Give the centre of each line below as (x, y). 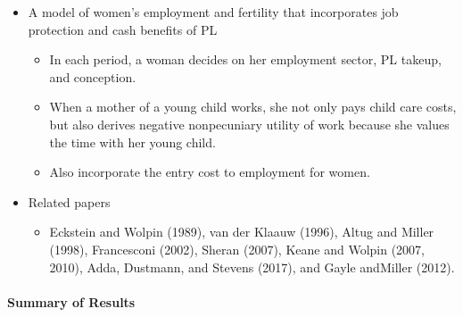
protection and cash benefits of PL (123, 29)
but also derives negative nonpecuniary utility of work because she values (249, 124)
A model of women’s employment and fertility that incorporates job (213, 12)
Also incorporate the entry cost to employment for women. (210, 172)
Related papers (69, 201)
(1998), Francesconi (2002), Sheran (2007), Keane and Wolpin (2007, (237, 249)
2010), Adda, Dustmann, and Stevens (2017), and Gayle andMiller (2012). (252, 267)
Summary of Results (71, 301)
